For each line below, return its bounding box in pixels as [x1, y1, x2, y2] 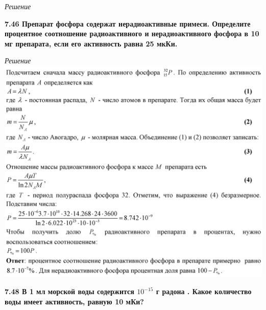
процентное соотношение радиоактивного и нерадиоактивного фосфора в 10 [5, 28, 259, 39]
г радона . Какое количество [156, 286, 252, 296]
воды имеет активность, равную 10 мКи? [5, 296, 144, 306]
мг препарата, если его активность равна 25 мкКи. [5, 38, 178, 49]
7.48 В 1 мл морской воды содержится [5, 286, 134, 296]
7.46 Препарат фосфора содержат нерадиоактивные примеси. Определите [5, 18, 251, 29]
